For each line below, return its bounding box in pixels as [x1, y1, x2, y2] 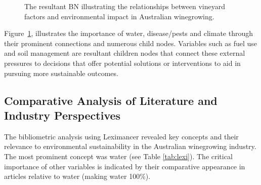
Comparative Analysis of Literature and [4, 92, 217, 108]
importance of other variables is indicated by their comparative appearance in [4, 161, 245, 171]
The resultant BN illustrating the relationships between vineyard [24, 1, 225, 11]
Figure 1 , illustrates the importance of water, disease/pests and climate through [4, 28, 253, 39]
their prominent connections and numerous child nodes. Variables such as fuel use [4, 38, 257, 48]
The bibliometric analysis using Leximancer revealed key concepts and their [4, 131, 239, 141]
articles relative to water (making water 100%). [4, 171, 151, 181]
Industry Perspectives [4, 107, 121, 123]
